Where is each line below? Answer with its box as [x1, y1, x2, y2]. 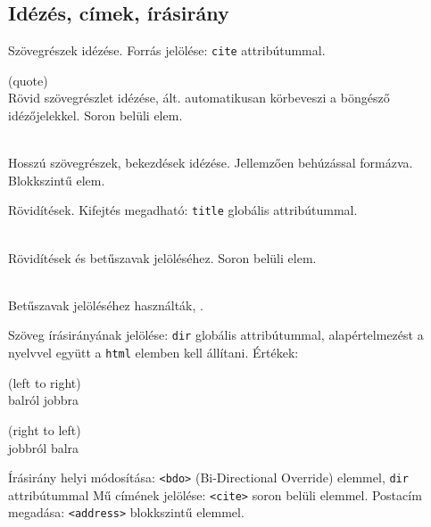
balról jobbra [8, 391, 79, 409]
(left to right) [8, 373, 81, 391]
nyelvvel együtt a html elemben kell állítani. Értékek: [8, 343, 299, 362]
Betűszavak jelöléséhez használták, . [8, 295, 203, 314]
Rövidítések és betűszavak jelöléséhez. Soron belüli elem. [8, 248, 317, 267]
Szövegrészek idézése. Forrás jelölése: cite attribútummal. [8, 41, 326, 60]
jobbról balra [8, 438, 79, 457]
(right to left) [8, 420, 81, 439]
